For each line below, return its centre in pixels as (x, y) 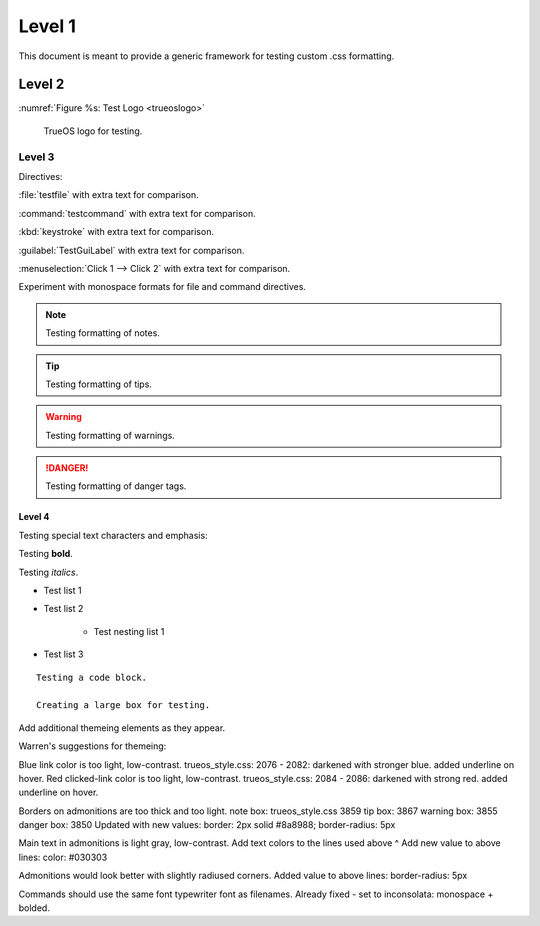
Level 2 (41, 84)
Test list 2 (63, 609)
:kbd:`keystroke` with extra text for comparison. (116, 232)
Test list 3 (63, 654)
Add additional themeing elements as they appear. (122, 727)
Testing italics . (48, 572)
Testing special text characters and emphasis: (113, 535)
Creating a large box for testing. (123, 705)
